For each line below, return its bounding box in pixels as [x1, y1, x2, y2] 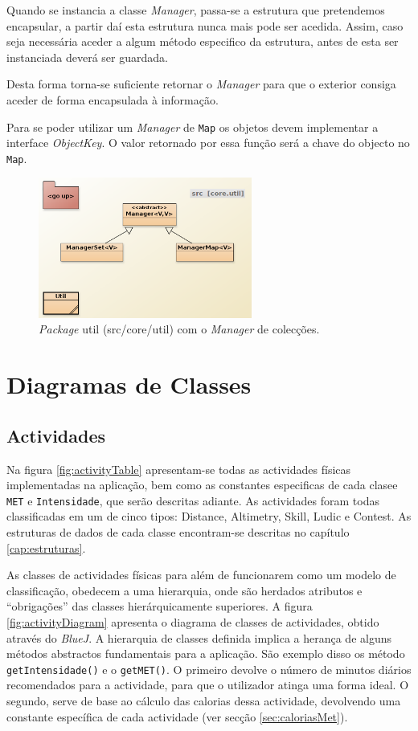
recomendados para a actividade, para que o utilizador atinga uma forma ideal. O [6, 676, 409, 693]
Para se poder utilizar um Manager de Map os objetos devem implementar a [6, 118, 379, 135]
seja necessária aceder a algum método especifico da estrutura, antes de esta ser [6, 33, 399, 50]
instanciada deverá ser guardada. [6, 48, 168, 65]
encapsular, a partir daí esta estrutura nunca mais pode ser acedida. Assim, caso [6, 17, 404, 34]
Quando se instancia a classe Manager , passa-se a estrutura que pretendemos [6, 2, 385, 18]
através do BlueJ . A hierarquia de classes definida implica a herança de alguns [6, 629, 392, 646]
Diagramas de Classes [6, 368, 252, 401]
